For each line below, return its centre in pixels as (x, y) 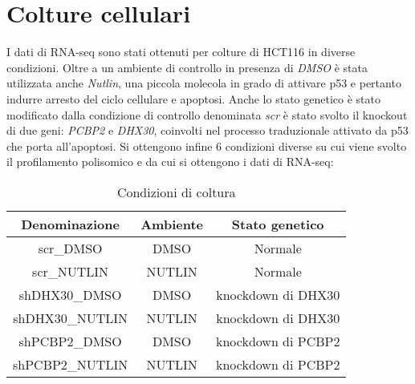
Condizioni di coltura (176, 192)
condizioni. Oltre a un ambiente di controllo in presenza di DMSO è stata (187, 67)
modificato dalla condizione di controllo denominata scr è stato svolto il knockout (207, 114)
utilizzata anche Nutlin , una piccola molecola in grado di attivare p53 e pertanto (204, 83)
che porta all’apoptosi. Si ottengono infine (110, 146)
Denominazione (70, 224)
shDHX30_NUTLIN (70, 317)
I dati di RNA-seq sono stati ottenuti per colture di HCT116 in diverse (181, 52)
